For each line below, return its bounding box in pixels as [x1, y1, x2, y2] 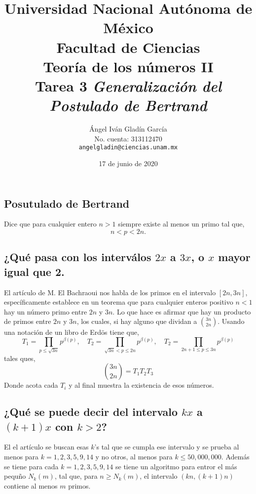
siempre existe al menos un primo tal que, [118, 219, 245, 229]
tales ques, [4, 353, 36, 363]
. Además [221, 451, 250, 462]
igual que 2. [4, 264, 65, 279]
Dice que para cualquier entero [4, 219, 97, 229]
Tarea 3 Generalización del [35, 75, 222, 96]
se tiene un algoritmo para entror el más [115, 461, 237, 471]
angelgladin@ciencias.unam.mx [78, 144, 178, 151]
